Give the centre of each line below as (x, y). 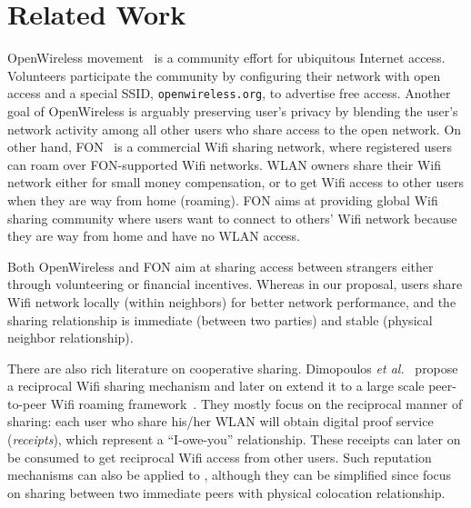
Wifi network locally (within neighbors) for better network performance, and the (232, 301)
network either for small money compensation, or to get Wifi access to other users (235, 182)
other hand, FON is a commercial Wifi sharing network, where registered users (230, 147)
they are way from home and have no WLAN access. (154, 236)
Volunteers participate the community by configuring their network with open (224, 75)
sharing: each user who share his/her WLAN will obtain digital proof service (220, 421)
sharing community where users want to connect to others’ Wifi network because (232, 218)
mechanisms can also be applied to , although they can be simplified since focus (230, 475)
